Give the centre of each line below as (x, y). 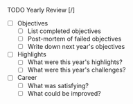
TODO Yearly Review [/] (41, 10)
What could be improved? (64, 93)
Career (27, 78)
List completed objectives (64, 31)
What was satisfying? (58, 85)
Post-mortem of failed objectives (74, 39)
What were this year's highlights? (75, 62)
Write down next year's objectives (76, 47)
